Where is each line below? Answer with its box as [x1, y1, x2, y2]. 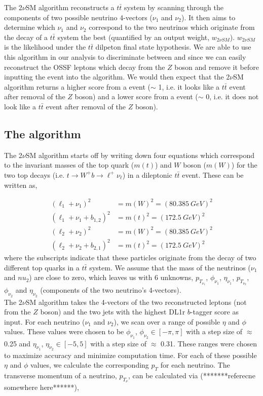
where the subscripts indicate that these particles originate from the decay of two [4, 252, 256, 263]
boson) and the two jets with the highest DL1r [40, 306, 185, 317]
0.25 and [4, 338, 31, 348]
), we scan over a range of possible [114, 316, 220, 327]
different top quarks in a [4, 262, 80, 272]
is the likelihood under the [4, 42, 86, 52]
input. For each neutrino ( [4, 316, 85, 327]
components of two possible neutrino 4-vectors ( [4, 12, 153, 22]
